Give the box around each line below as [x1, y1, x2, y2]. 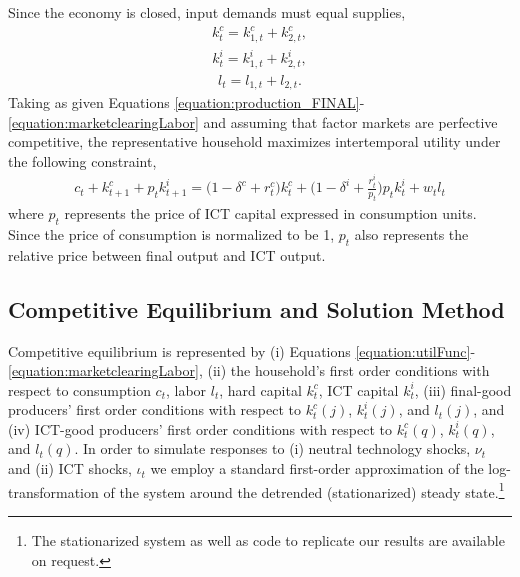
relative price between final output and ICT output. [8, 244, 326, 265]
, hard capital [219, 379, 302, 400]
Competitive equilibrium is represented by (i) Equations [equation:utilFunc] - [8, 340, 476, 361]
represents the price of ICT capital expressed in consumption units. [64, 203, 477, 224]
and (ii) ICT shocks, [8, 458, 132, 479]
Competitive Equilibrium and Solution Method [8, 293, 505, 324]
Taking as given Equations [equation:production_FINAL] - [8, 92, 365, 113]
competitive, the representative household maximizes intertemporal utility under [8, 131, 501, 152]
